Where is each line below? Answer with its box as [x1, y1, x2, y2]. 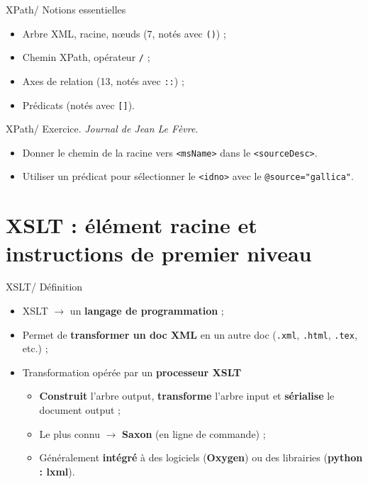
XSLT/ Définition [6, 279, 83, 294]
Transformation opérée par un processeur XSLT [22, 364, 242, 379]
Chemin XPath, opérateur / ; [22, 50, 150, 64]
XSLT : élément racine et [6, 210, 257, 240]
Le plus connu [39, 426, 101, 441]
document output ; [39, 403, 121, 417]
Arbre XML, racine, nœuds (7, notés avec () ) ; [22, 26, 226, 40]
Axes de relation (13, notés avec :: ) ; [22, 73, 184, 88]
